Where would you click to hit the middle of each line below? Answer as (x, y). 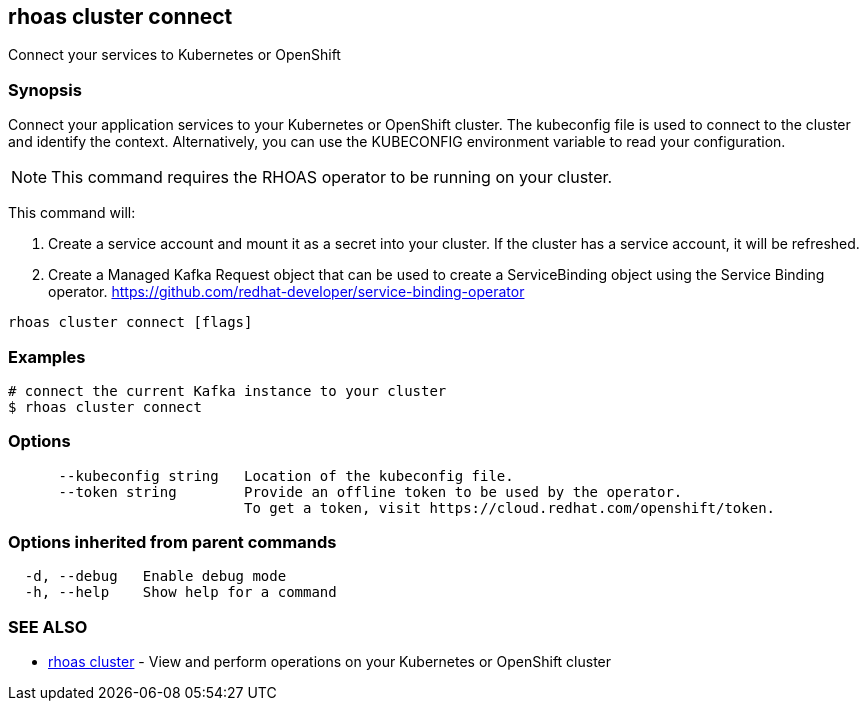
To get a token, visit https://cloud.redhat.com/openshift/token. (510, 507)
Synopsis (45, 89)
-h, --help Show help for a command (180, 592)
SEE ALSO (48, 626)
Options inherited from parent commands (172, 542)
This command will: (72, 213)
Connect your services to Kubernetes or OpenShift (174, 55)
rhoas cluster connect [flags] (130, 322)
